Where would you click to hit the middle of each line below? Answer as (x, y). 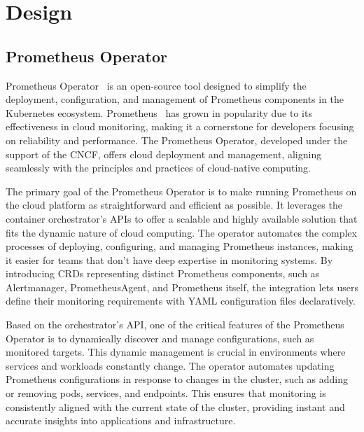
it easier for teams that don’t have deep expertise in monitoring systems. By (169, 259)
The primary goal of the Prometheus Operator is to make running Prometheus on (181, 191)
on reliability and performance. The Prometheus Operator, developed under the (177, 140)
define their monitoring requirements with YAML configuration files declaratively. (181, 301)
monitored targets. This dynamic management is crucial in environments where (176, 352)
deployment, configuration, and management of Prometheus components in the (175, 99)
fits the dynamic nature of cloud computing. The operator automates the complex (181, 232)
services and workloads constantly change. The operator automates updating (170, 365)
